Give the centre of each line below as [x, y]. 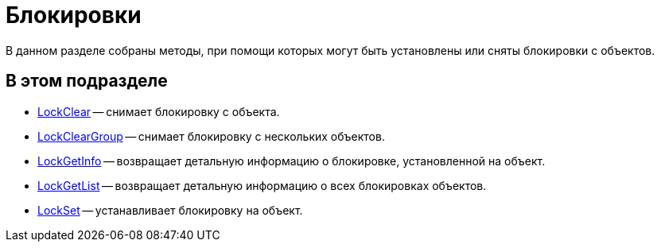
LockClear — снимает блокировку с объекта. [159, 111]
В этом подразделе [87, 81]
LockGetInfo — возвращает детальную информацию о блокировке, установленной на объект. [292, 161]
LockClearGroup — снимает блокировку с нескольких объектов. [211, 136]
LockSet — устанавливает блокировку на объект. [170, 210]
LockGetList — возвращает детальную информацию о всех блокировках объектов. [262, 185]
